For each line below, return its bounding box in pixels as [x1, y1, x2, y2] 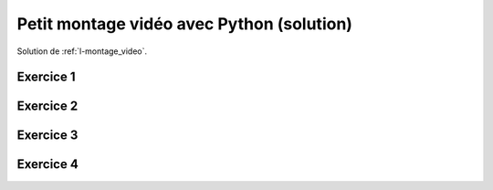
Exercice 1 [16, 69, 77, 85]
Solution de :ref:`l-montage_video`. [16, 46, 148, 57]
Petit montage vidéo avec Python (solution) [16, 14, 353, 34]
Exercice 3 [16, 128, 79, 143]
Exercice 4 [16, 156, 79, 173]
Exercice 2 [16, 99, 79, 114]
